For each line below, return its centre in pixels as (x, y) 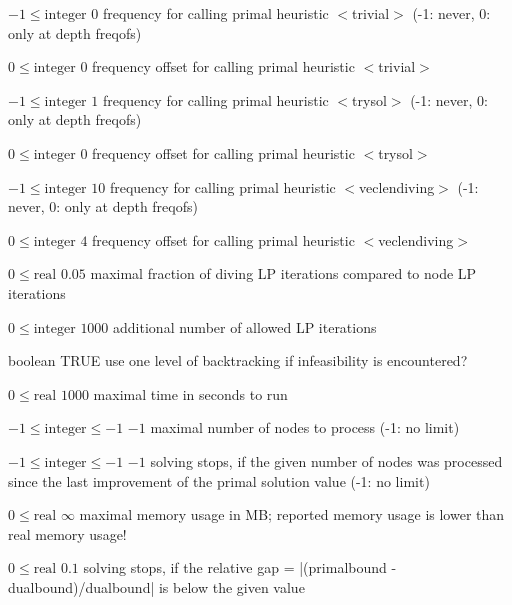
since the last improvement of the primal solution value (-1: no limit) (219, 480)
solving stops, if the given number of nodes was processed (326, 460)
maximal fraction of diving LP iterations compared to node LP (283, 273)
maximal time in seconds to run (190, 393)
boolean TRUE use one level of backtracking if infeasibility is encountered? (238, 360)
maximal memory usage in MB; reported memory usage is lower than (292, 514)
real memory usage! (67, 533)
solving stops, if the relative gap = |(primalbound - (240, 567)
